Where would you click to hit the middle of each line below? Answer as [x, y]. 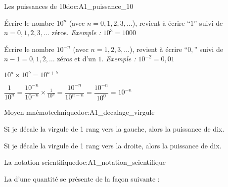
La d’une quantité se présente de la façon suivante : [82, 178]
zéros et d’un [76, 59]
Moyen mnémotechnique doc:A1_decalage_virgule [79, 112]
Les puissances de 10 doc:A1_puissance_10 [69, 6]
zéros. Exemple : [76, 32]
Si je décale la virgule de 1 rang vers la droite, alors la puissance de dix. [113, 145]
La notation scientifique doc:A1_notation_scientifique [85, 162]
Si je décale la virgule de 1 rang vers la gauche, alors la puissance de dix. [114, 128]
